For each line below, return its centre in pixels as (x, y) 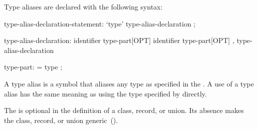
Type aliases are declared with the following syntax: (83, 6)
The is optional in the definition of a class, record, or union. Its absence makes (124, 110)
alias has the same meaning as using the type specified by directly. (106, 93)
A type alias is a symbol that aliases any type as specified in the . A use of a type (129, 83)
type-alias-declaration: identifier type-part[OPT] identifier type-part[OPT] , (119, 40)
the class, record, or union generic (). (61, 120)
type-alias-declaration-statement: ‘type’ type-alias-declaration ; (100, 23)
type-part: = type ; (33, 67)
